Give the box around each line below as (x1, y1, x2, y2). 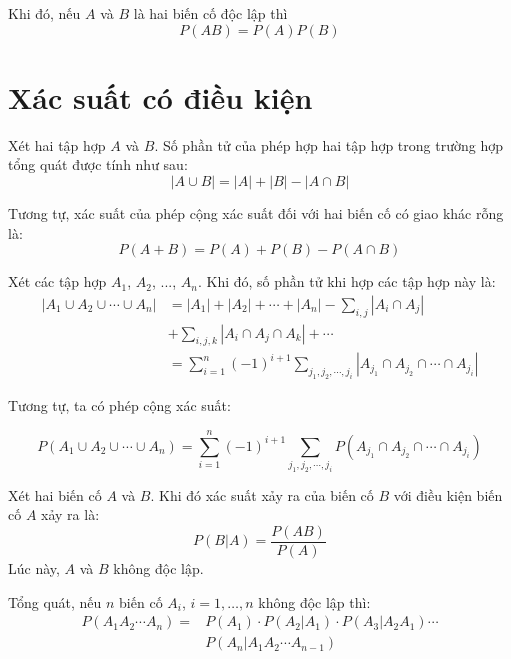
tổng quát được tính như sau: (8, 154, 188, 175)
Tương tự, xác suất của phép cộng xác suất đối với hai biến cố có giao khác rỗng (8, 202, 504, 223)
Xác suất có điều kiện (8, 76, 313, 117)
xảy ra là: (41, 504, 100, 525)
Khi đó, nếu (8, 3, 81, 23)
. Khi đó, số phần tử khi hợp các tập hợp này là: (197, 271, 496, 292)
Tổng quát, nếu (8, 591, 102, 612)
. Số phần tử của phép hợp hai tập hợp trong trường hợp (154, 134, 503, 155)
